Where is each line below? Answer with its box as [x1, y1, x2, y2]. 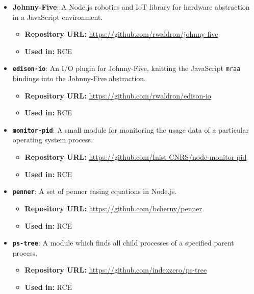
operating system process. [12, 134, 93, 145]
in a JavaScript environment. [12, 11, 103, 22]
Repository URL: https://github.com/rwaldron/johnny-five [24, 29, 218, 39]
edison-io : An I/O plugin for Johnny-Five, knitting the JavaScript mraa [12, 63, 241, 73]
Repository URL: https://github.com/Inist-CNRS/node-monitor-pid [24, 152, 247, 162]
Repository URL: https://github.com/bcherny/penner [24, 203, 202, 213]
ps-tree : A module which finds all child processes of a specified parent [12, 237, 234, 248]
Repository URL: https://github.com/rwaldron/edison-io [24, 90, 211, 101]
